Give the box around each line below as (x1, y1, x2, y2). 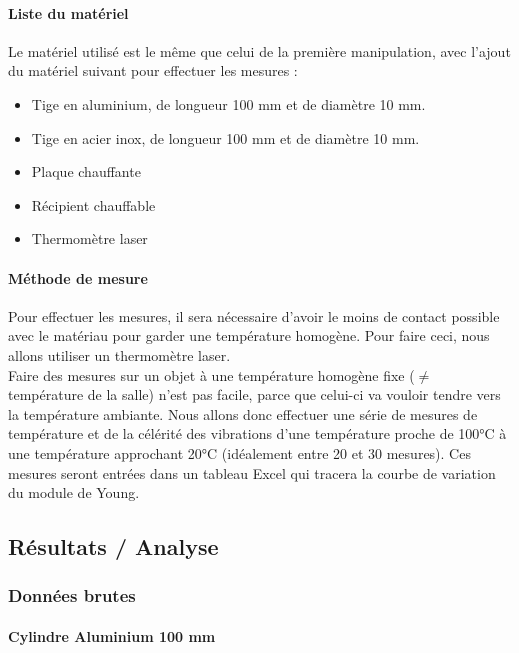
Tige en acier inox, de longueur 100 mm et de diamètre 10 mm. (31, 127, 420, 148)
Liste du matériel (8, 2, 129, 23)
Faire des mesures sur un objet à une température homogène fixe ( (8, 364, 415, 385)
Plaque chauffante (31, 161, 141, 182)
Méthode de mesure (8, 267, 148, 288)
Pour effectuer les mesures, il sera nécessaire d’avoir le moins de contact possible (8, 305, 500, 326)
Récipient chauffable (31, 194, 156, 215)
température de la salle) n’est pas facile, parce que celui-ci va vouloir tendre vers (8, 384, 501, 405)
